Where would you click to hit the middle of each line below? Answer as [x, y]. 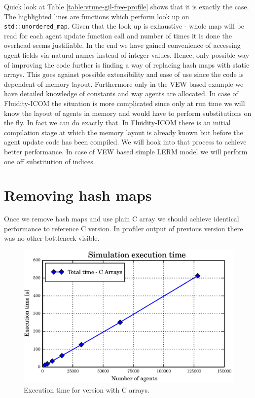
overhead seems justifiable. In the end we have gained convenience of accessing [122, 45]
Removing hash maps [78, 195]
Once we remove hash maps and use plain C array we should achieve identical [122, 219]
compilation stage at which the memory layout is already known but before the [124, 132]
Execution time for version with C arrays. [87, 389]
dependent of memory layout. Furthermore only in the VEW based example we [124, 84]
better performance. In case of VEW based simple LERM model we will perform [126, 151]
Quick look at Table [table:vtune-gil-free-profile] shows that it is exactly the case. [127, 6]
